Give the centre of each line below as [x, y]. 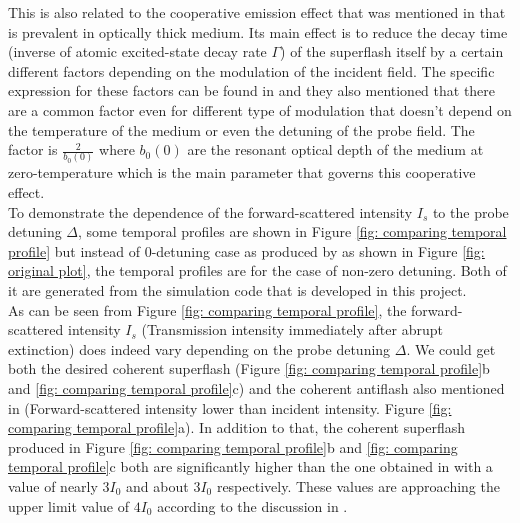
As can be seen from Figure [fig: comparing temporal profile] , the [207, 309]
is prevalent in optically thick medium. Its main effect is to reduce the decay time [258, 31]
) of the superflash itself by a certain [392, 51]
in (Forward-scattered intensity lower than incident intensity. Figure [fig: [230, 407]
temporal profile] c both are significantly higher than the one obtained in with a [250, 466]
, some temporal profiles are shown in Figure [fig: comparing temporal [292, 231]
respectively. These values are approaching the [358, 485]
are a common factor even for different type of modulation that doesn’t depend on [260, 109]
